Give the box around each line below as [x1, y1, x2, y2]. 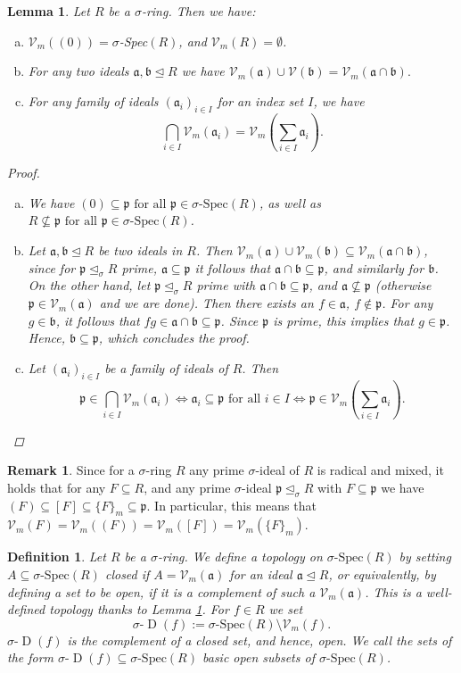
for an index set [217, 91, 304, 110]
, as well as [259, 193, 321, 212]
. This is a [365, 582, 422, 601]
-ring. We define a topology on [157, 547, 323, 566]
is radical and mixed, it [317, 461, 444, 479]
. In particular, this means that [146, 495, 317, 514]
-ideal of [255, 461, 300, 479]
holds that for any [7, 478, 106, 496]
